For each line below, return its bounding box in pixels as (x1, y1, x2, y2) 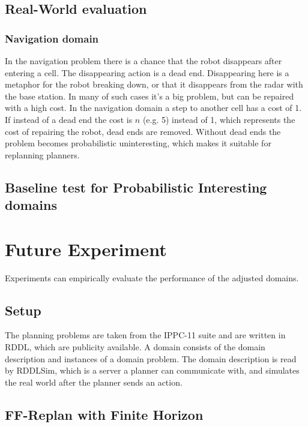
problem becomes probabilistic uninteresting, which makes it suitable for (5, 137, 271, 149)
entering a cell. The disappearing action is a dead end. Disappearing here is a (5, 66, 289, 79)
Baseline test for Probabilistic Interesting (5, 178, 267, 196)
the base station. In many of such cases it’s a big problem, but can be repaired (5, 89, 294, 102)
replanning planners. (5, 148, 80, 161)
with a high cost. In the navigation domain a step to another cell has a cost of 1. (5, 101, 302, 114)
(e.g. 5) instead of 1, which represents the (142, 113, 295, 125)
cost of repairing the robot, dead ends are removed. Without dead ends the (5, 125, 281, 137)
